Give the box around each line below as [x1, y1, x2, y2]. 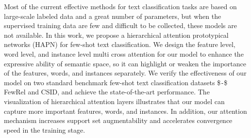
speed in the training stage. [4, 124, 85, 135]
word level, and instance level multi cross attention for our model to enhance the [4, 48, 244, 59]
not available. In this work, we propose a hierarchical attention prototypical [4, 30, 229, 40]
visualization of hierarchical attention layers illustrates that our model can [4, 96, 225, 106]
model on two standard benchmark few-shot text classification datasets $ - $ [4, 77, 228, 87]
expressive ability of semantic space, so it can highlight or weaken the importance [4, 58, 247, 68]
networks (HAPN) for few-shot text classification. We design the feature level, [4, 39, 235, 49]
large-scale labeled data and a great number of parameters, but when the [4, 11, 221, 21]
